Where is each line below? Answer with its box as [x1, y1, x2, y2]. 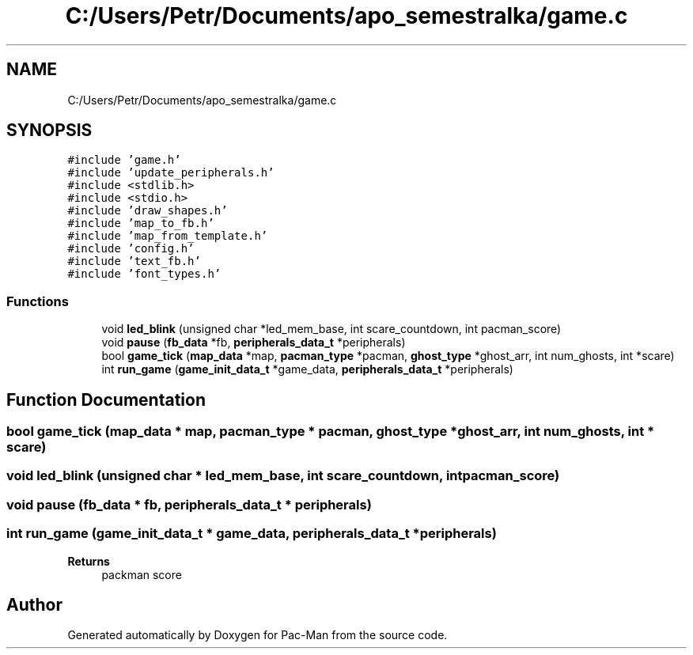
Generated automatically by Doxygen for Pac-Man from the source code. [67, 628, 448, 642]
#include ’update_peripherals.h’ [67, 166, 275, 180]
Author [6, 594, 62, 615]
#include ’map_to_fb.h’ [67, 217, 214, 230]
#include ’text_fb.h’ [67, 255, 201, 268]
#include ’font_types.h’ [67, 267, 222, 281]
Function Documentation [6, 389, 206, 410]
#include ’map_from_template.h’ [67, 229, 268, 243]
